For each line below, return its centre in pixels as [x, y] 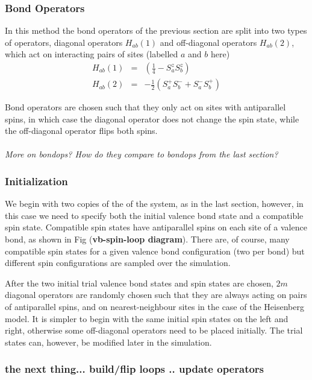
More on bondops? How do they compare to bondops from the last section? [142, 154]
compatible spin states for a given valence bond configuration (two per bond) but [155, 251]
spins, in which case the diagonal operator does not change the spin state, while [152, 119]
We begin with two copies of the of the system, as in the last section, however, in [154, 204]
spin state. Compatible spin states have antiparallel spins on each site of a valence [156, 227]
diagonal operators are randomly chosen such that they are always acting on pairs [156, 295]
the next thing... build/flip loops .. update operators [135, 369]
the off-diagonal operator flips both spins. [81, 131]
